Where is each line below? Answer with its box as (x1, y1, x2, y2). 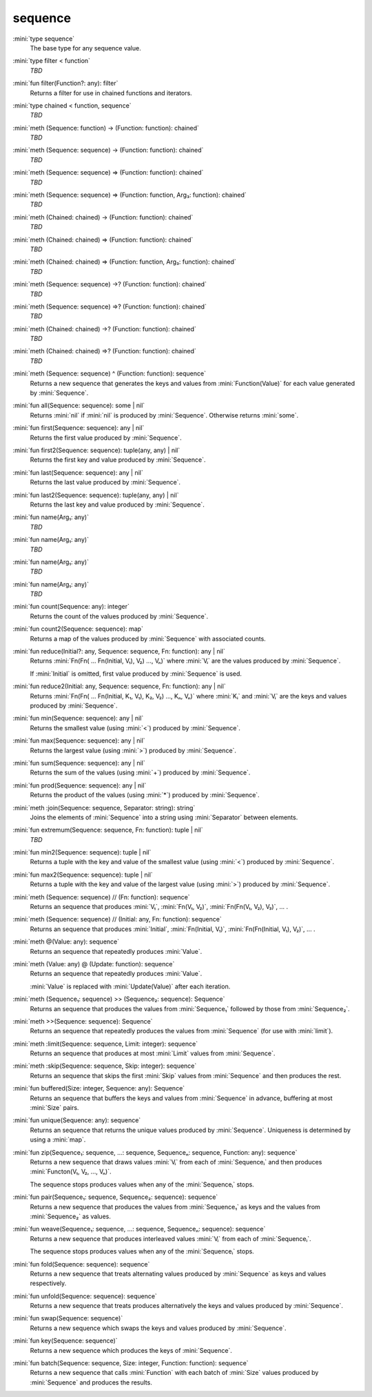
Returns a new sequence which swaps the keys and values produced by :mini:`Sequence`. (30, 1324, 287, 1332)
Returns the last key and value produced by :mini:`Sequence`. (30, 500, 205, 509)
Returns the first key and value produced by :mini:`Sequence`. (30, 456, 206, 464)
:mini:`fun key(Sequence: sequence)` (12, 1336, 118, 1345)
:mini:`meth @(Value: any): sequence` (12, 937, 120, 946)
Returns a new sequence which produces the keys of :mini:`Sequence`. (30, 1346, 232, 1354)
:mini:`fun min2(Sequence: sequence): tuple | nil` (12, 848, 152, 857)
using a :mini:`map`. (30, 1135, 86, 1144)
